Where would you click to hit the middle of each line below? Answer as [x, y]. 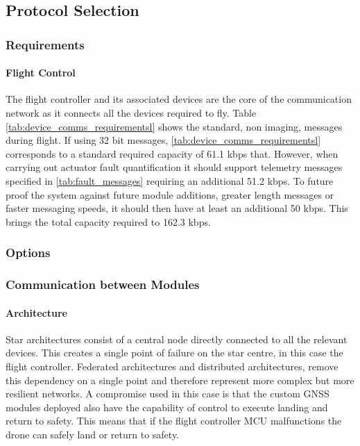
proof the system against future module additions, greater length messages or [170, 194]
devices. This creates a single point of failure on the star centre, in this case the [174, 353]
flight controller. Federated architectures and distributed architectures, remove [172, 366]
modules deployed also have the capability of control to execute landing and [167, 407]
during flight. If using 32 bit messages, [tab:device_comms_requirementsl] [163, 140]
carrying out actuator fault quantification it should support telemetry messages [174, 167]
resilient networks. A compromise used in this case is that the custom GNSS [168, 394]
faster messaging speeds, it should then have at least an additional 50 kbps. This [177, 208]
